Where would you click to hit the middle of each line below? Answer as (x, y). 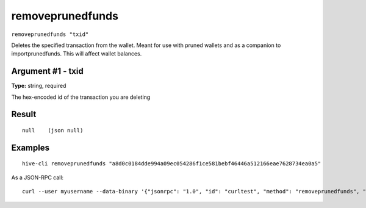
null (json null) (53, 131)
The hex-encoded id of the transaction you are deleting (81, 97)
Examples (30, 147)
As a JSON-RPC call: (38, 178)
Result (24, 114)
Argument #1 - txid (47, 71)
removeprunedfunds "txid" (50, 34)
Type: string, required (39, 86)
